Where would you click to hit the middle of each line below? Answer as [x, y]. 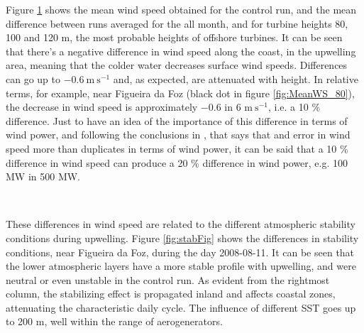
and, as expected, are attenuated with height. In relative [236, 78]
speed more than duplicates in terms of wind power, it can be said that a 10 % [177, 148]
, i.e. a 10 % [294, 107]
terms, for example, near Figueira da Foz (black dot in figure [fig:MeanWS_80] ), [180, 93]
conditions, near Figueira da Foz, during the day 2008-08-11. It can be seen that [180, 252]
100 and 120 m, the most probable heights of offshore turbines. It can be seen [174, 37]
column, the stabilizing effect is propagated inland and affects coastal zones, [171, 294]
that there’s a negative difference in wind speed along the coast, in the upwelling [181, 51]
